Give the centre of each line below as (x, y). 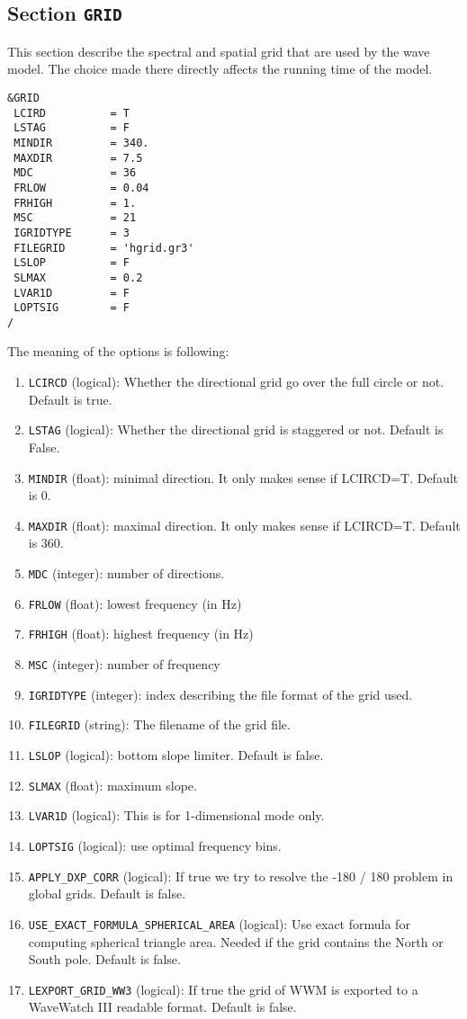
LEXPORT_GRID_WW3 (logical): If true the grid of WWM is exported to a (223, 989)
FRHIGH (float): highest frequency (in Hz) (141, 634)
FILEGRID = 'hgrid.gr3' (104, 248)
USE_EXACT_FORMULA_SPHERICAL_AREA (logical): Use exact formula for (219, 923)
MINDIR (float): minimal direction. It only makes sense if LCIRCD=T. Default (243, 477)
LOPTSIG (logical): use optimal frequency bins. (155, 845)
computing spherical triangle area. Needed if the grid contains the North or (236, 941)
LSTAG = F (72, 128)
